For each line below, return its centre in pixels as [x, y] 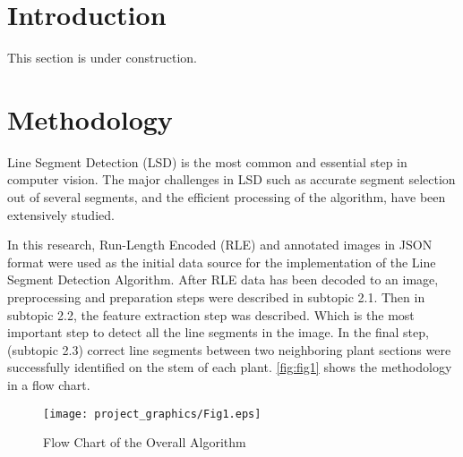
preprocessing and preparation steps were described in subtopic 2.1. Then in [216, 297]
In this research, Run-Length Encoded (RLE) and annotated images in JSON [220, 245]
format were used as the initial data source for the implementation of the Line [222, 262]
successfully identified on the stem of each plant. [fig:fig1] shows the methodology [230, 367]
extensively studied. [61, 214]
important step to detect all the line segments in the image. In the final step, [218, 332]
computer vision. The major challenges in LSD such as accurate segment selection [231, 179]
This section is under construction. [102, 58]
